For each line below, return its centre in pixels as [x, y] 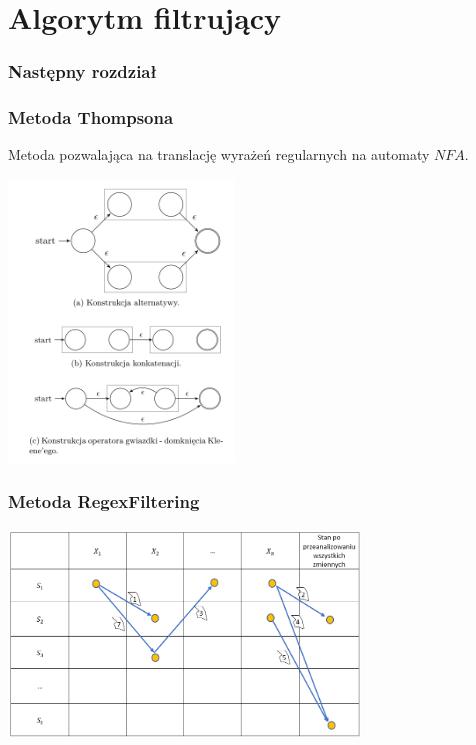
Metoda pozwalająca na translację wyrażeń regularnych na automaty [219, 154]
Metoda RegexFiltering [104, 501]
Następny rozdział [82, 71]
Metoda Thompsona [91, 117]
